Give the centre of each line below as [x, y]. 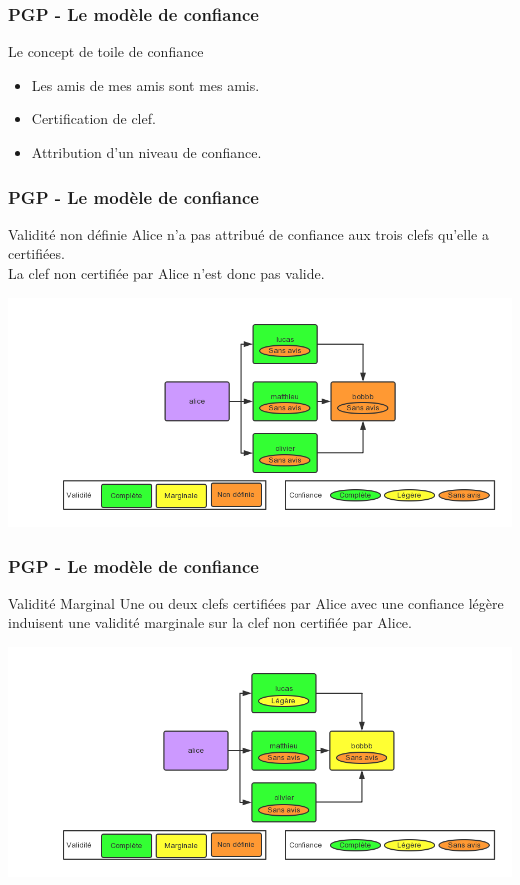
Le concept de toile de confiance [106, 51]
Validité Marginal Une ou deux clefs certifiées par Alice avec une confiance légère [256, 602]
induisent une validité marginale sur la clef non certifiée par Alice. [210, 622]
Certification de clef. [93, 118]
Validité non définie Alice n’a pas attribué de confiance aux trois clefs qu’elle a [248, 233]
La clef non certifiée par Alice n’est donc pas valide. [166, 273]
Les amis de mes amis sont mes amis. [145, 84]
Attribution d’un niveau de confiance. [146, 152]
